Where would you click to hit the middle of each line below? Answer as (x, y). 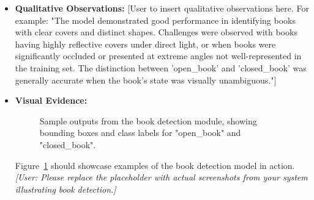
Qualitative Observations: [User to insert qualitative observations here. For (162, 8)
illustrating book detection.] (65, 189)
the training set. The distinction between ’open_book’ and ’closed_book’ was (161, 67)
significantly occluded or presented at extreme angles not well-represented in (158, 56)
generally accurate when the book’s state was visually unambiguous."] (146, 80)
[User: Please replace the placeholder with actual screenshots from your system (161, 177)
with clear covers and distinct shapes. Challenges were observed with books (156, 32)
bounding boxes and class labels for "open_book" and (140, 133)
